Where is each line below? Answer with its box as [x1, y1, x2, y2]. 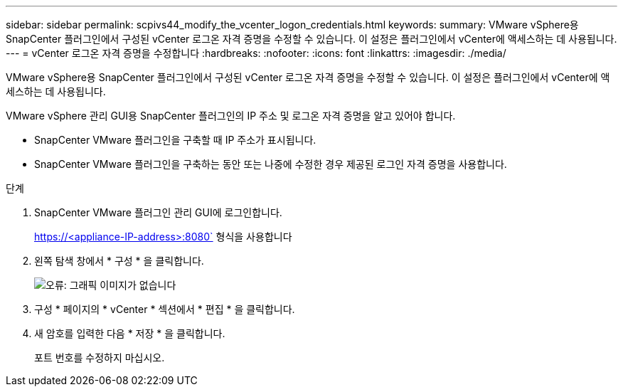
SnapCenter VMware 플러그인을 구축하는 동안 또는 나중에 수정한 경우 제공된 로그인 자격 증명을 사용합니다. [34, 158, 507, 170]
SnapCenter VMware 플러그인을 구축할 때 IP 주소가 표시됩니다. [34, 134, 316, 146]
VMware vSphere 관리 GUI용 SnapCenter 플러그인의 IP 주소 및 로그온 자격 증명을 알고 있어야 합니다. [6, 110, 456, 122]
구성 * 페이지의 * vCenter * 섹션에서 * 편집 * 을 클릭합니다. [34, 303, 295, 315]
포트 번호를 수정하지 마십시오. [34, 351, 165, 364]
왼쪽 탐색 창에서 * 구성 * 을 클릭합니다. [34, 255, 204, 267]
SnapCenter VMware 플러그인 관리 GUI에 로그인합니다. [34, 206, 282, 218]
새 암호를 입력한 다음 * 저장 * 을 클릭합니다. [34, 327, 225, 339]
